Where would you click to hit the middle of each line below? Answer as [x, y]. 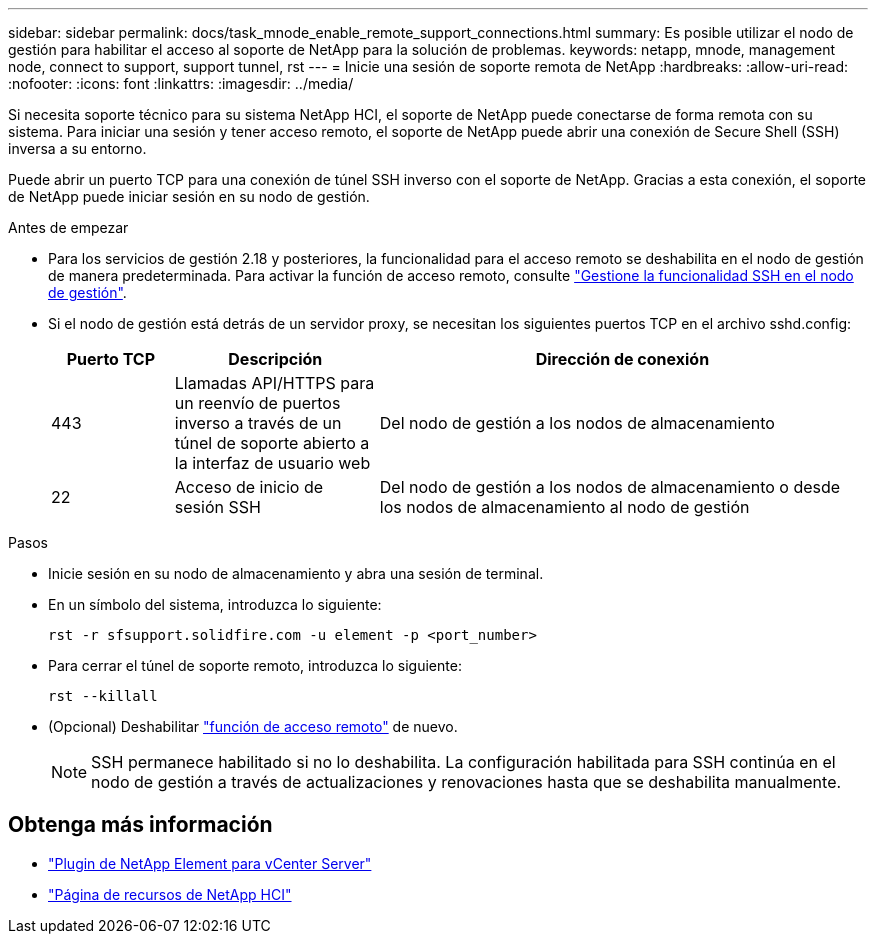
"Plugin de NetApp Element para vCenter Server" [210, 863]
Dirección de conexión [622, 359]
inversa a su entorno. [77, 148]
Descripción [275, 359]
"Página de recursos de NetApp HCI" [170, 894]
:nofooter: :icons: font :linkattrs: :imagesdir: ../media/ [181, 83]
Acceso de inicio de [249, 487]
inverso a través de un [258, 423]
